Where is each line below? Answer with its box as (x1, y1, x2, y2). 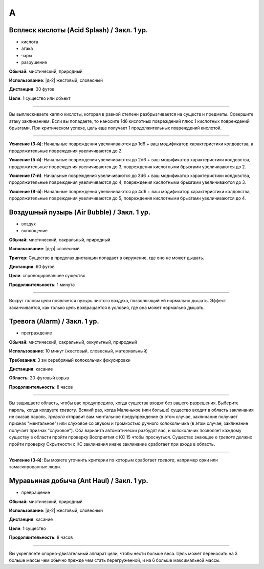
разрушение (21, 59, 47, 66)
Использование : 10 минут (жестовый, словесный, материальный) (9, 348, 148, 354)
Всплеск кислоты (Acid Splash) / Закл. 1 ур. (9, 26, 148, 34)
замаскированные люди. (9, 464, 61, 470)
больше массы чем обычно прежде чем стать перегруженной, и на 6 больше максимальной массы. (9, 557, 221, 563)
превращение (21, 489, 50, 496)
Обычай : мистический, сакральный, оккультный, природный (9, 339, 137, 345)
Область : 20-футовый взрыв (9, 375, 69, 381)
